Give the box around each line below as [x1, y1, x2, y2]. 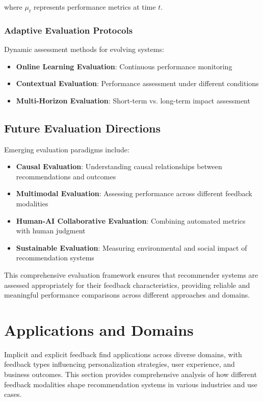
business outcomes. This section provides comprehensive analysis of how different [4, 369, 257, 380]
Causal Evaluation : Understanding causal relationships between [16, 161, 222, 172]
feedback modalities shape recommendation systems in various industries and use [4, 379, 257, 389]
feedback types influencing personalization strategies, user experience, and [4, 359, 235, 369]
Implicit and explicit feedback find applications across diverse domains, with [4, 349, 242, 359]
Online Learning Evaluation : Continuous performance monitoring [16, 61, 232, 71]
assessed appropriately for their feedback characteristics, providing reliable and [4, 279, 250, 290]
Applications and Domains [4, 319, 194, 340]
